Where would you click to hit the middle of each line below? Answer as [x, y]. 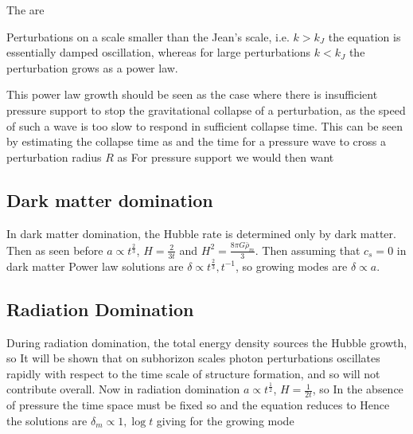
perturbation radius [54, 156]
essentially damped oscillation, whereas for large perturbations [159, 52]
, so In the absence [358, 389]
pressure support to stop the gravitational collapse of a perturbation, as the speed [206, 109]
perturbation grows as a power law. [92, 67]
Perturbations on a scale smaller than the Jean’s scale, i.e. [148, 36]
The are [25, 10]
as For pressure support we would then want [226, 156]
